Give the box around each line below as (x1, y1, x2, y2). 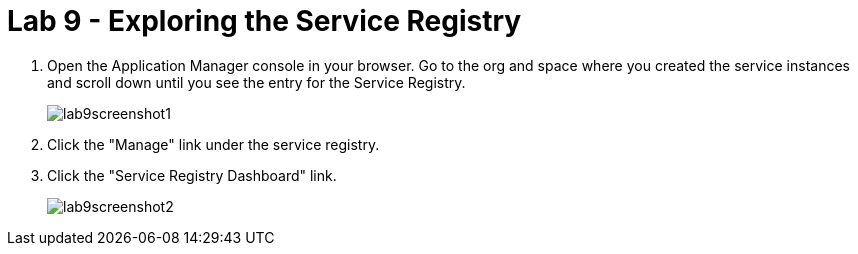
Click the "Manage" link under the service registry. (47, 135, 380, 153)
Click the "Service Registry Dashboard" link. (47, 166, 337, 184)
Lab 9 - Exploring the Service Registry (7, 4, 522, 38)
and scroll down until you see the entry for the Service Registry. (47, 73, 466, 91)
